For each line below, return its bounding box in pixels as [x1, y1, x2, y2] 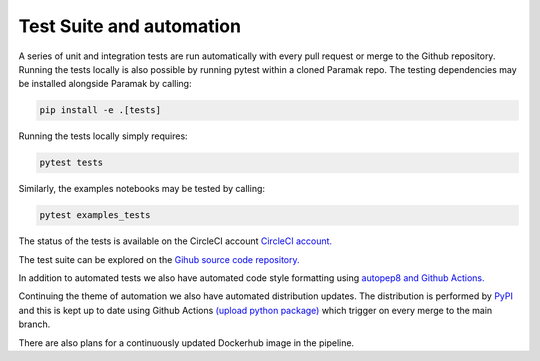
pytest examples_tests [39, 210, 151, 221]
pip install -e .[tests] [39, 105, 162, 116]
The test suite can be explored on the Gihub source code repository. [18, 253, 300, 265]
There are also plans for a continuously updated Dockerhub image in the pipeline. [18, 336, 355, 349]
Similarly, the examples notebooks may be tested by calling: [18, 183, 265, 195]
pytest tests [39, 157, 104, 169]
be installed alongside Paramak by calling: [18, 78, 192, 90]
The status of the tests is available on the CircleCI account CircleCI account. [18, 235, 333, 247]
